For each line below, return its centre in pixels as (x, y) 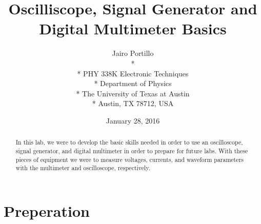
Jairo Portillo (133, 53)
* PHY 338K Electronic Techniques (133, 73)
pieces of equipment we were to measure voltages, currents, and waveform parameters (129, 159)
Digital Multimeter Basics (133, 28)
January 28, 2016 (133, 120)
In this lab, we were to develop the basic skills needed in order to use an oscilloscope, (129, 142)
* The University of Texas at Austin (133, 93)
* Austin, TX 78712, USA (133, 103)
